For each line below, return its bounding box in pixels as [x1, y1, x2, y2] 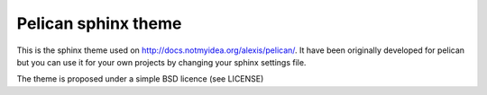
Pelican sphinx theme [16, 13, 182, 33]
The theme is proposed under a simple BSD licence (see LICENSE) [16, 73, 264, 84]
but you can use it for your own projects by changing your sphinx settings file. [16, 56, 307, 67]
